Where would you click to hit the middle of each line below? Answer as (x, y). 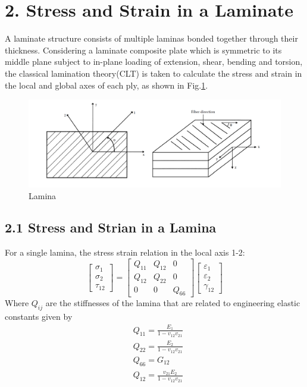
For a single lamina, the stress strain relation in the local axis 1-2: (125, 252)
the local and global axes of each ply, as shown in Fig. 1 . (106, 85)
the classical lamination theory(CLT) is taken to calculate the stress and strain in (153, 73)
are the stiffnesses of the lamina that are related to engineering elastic (173, 303)
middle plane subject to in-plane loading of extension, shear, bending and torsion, (154, 62)
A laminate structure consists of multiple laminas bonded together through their (151, 38)
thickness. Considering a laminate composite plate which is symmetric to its (143, 50)
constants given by (39, 317)
